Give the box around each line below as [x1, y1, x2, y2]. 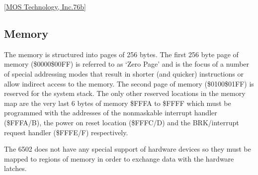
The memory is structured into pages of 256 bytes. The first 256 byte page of [4, 49, 239, 59]
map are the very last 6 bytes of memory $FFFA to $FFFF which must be [4, 97, 231, 108]
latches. [4, 163, 27, 174]
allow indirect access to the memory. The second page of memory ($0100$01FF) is [4, 78, 254, 88]
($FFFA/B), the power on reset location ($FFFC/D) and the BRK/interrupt [4, 117, 239, 127]
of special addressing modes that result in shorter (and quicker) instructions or [4, 68, 244, 79]
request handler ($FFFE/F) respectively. [4, 127, 128, 137]
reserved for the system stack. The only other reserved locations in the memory [4, 88, 246, 98]
